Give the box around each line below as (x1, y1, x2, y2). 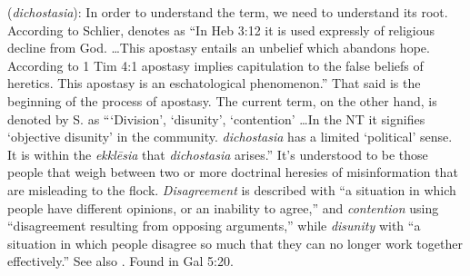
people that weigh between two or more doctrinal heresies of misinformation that (7, 163, 458, 182)
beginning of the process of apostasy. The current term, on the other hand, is (7, 91, 437, 110)
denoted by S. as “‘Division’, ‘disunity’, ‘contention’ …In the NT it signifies (7, 109, 425, 128)
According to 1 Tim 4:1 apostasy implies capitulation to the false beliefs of (7, 55, 424, 74)
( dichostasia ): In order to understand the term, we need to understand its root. (7, 3, 448, 21)
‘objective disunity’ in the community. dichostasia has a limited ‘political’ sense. (7, 127, 453, 146)
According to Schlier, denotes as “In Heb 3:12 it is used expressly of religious (7, 20, 435, 39)
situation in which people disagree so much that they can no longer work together (7, 233, 463, 252)
